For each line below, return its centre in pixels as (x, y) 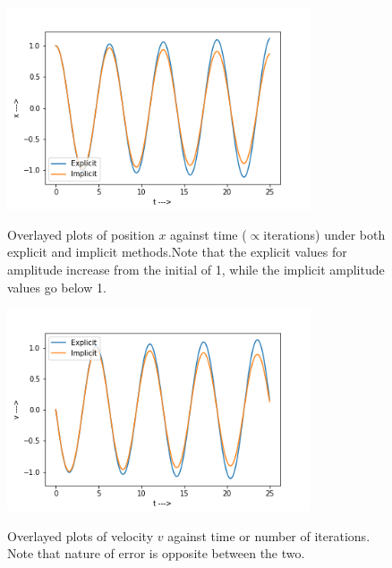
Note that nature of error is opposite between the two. (156, 553)
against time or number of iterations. (269, 535)
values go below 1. (57, 287)
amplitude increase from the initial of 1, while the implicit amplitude (196, 269)
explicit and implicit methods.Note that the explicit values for (177, 252)
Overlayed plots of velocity (81, 535)
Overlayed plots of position (81, 234)
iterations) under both (324, 234)
